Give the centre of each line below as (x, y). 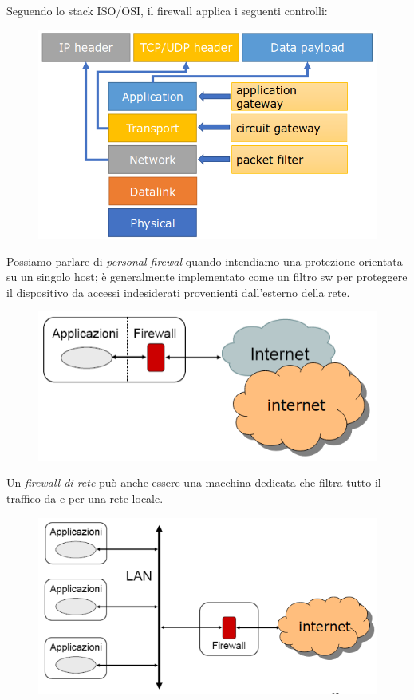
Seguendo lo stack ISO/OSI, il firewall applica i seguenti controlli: (167, 10)
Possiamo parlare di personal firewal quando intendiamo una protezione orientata (205, 261)
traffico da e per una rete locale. (85, 498)
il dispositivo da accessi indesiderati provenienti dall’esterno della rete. (178, 292)
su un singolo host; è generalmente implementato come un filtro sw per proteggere (207, 277)
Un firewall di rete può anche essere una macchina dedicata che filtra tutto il (194, 482)
